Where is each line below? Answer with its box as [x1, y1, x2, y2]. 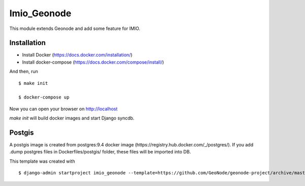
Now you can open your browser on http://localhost [9, 106, 118, 112]
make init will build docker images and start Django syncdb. [9, 115, 135, 121]
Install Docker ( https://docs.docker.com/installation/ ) [22, 52, 133, 58]
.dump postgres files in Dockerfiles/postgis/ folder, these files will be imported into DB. [9, 149, 191, 155]
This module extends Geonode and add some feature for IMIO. [9, 25, 141, 32]
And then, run [9, 69, 38, 75]
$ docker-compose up [18, 95, 70, 100]
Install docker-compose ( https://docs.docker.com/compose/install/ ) [22, 59, 164, 65]
